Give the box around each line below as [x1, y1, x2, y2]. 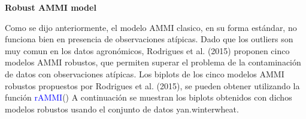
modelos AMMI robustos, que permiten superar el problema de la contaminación [5, 56, 301, 68]
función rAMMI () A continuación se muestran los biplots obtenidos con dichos [5, 91, 292, 104]
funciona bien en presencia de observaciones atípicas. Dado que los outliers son [5, 33, 293, 45]
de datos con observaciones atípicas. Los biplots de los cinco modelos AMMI [5, 67, 284, 80]
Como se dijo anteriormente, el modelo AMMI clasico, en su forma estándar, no [5, 21, 297, 33]
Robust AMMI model [5, 1, 96, 13]
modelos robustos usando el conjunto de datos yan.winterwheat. [5, 102, 239, 115]
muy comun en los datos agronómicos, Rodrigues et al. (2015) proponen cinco [5, 44, 290, 57]
